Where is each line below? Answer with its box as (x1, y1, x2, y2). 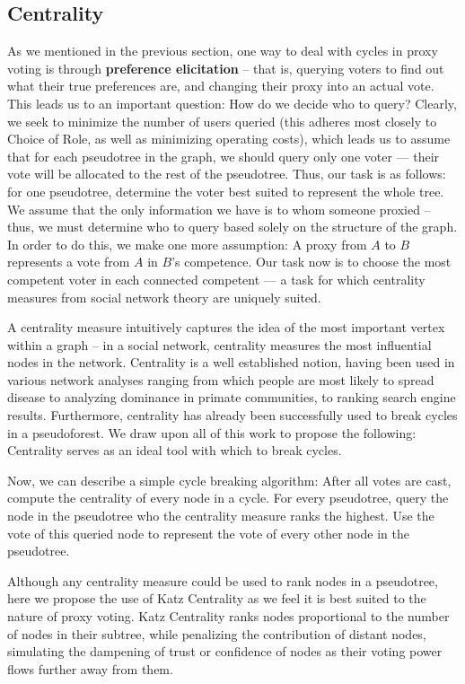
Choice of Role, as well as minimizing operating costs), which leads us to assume (7, 129, 451, 148)
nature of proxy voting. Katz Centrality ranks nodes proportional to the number (7, 607, 450, 626)
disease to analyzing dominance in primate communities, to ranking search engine (7, 388, 456, 407)
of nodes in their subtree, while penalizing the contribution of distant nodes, (7, 624, 426, 643)
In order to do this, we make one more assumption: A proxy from (7, 234, 367, 253)
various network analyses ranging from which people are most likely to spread (7, 370, 434, 389)
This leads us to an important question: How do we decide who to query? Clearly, (7, 93, 457, 112)
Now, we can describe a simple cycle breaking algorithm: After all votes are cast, (7, 470, 452, 489)
